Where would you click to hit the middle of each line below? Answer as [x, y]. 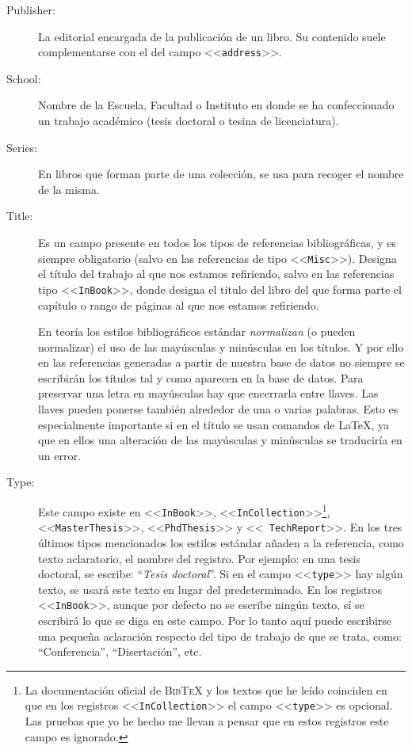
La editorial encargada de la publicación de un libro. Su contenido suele [212, 36]
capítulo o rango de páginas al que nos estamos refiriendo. [179, 305]
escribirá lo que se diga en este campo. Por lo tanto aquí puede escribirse [215, 621]
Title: [20, 216]
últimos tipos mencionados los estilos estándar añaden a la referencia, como [221, 543]
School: [24, 78]
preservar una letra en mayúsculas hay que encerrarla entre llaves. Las [208, 393]
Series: [22, 147]
